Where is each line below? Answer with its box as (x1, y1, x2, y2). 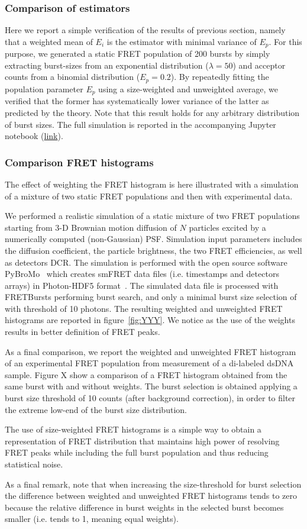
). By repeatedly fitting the (170, 70, 269, 83)
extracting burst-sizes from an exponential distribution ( (5, 59, 209, 71)
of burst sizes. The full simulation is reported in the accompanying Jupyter (5, 118, 276, 130)
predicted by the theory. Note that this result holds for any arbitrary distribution (5, 106, 300, 118)
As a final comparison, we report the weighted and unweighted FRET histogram (5, 345, 296, 357)
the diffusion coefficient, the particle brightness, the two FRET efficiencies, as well (5, 244, 302, 256)
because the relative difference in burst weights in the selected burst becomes (5, 501, 284, 513)
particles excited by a (189, 221, 266, 233)
